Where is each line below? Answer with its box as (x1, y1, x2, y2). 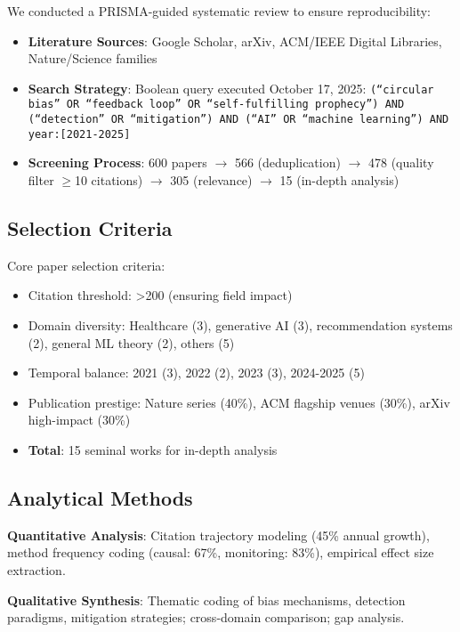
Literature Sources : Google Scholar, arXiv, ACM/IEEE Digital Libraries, (28, 31, 442, 50)
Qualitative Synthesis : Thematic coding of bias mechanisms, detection (7, 590, 406, 609)
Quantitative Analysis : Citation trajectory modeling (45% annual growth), (7, 525, 430, 544)
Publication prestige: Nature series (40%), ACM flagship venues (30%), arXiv (28, 393, 450, 411)
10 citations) (74, 171, 143, 189)
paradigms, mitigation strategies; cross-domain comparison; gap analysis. (7, 608, 405, 627)
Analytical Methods (7, 483, 193, 511)
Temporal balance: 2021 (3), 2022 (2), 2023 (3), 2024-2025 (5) (28, 363, 365, 382)
